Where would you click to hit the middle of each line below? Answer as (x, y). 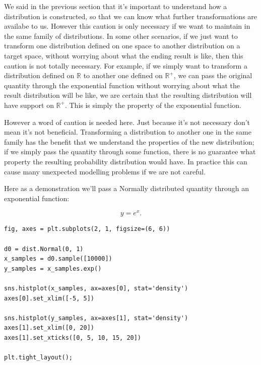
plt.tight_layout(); (39, 358)
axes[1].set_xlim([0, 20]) (49, 328)
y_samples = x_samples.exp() (53, 268)
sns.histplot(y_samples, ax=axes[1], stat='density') (96, 318)
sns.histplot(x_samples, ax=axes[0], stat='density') (96, 288)
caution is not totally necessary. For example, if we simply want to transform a (126, 65)
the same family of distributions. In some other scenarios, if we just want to (121, 36)
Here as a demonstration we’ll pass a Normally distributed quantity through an (126, 188)
